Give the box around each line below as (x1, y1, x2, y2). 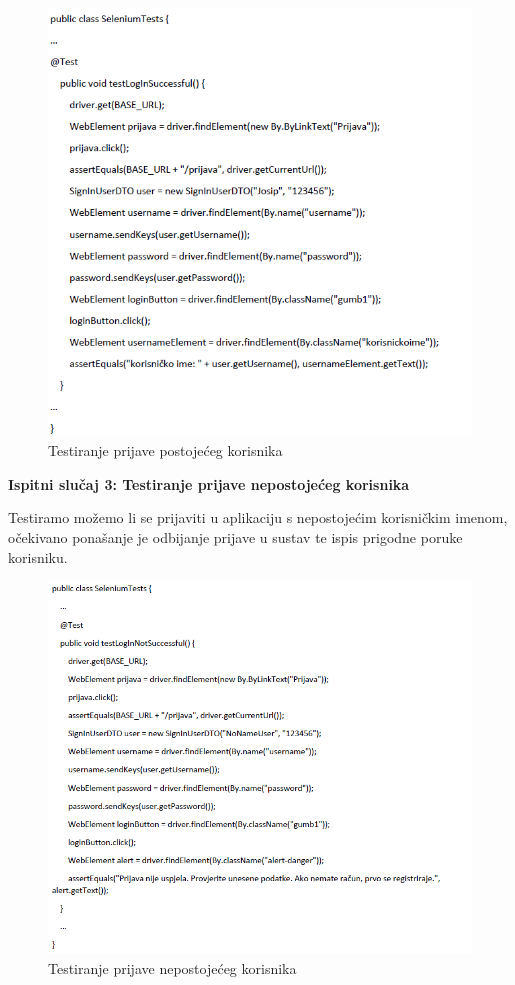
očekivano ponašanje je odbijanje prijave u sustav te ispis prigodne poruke (8, 527, 463, 548)
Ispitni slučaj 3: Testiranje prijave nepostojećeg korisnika (8, 473, 410, 494)
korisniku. (8, 546, 68, 567)
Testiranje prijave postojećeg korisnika (48, 440, 283, 461)
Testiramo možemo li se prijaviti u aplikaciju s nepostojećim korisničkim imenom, (8, 507, 508, 528)
